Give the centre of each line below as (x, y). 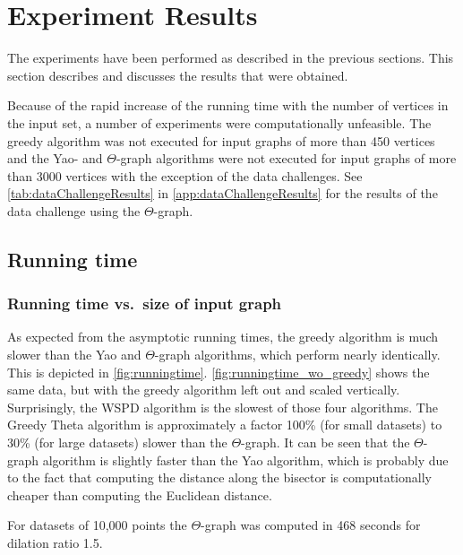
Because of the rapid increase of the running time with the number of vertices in (228, 105)
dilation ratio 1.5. (55, 542)
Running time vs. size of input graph (145, 304)
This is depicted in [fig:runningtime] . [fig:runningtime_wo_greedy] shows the (219, 372)
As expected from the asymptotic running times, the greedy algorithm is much (223, 337)
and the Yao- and (55, 158)
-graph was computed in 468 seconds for (311, 525)
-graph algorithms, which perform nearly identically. (297, 355)
